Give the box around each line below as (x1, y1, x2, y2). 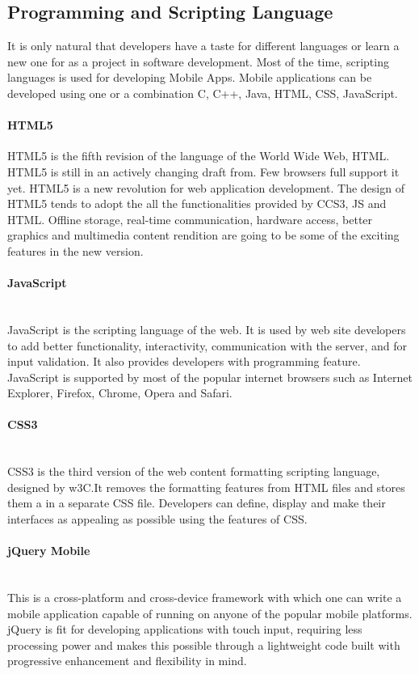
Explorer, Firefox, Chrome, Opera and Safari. (7, 384, 233, 401)
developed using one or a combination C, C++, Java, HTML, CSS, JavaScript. (7, 84, 398, 101)
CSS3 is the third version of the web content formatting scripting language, (7, 463, 380, 480)
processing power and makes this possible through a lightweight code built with (7, 636, 400, 653)
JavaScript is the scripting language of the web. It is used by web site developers (7, 320, 406, 337)
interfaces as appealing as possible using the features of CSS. (7, 511, 308, 528)
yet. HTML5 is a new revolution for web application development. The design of (7, 179, 404, 196)
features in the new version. (7, 242, 144, 259)
